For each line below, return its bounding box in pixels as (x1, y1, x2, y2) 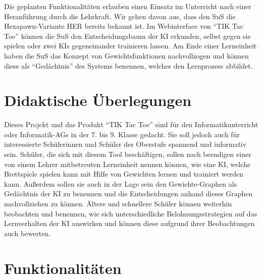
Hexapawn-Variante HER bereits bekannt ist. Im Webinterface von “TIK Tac (4, 21, 243, 31)
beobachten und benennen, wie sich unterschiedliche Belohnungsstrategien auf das (4, 208, 257, 218)
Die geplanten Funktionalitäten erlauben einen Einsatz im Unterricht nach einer (4, 1, 251, 11)
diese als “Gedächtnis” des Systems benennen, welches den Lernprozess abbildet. (4, 60, 253, 71)
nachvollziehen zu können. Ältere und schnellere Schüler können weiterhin (4, 198, 232, 209)
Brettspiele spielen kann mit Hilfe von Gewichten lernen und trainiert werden (4, 169, 243, 179)
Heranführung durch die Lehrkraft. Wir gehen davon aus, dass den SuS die (4, 11, 236, 21)
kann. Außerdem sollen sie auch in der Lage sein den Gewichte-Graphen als (4, 178, 237, 189)
